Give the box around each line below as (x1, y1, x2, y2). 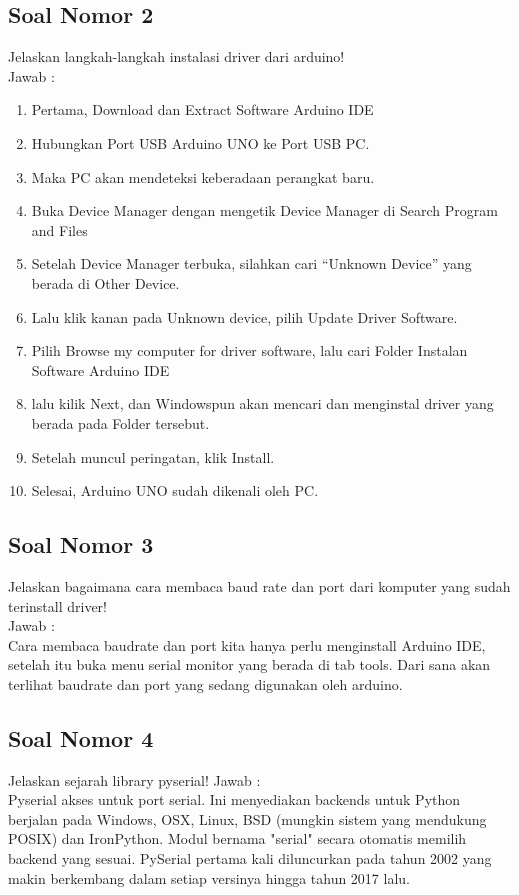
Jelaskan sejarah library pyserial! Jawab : (8, 769, 261, 790)
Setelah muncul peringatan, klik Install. (31, 446, 275, 467)
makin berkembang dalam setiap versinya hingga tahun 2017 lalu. (8, 867, 410, 888)
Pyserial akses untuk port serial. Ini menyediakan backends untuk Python (8, 789, 461, 810)
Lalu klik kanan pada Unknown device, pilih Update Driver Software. (31, 306, 458, 327)
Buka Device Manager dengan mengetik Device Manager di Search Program (31, 200, 498, 221)
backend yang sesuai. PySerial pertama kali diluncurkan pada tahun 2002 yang (8, 848, 492, 869)
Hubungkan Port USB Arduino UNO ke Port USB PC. (31, 132, 370, 153)
